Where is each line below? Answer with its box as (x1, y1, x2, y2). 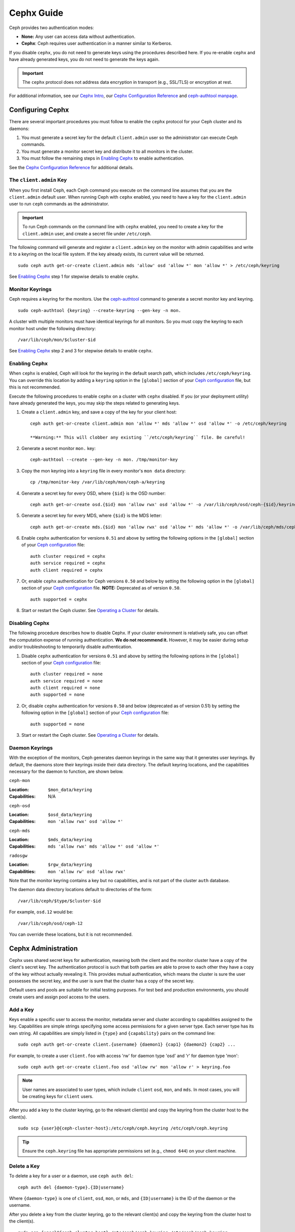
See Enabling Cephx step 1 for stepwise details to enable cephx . (9, 274, 140, 279)
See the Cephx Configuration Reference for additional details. (9, 164, 134, 170)
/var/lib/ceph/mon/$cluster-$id (18, 337, 96, 342)
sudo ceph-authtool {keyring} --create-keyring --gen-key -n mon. (18, 308, 181, 313)
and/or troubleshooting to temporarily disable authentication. (9, 644, 133, 650)
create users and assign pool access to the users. (9, 993, 110, 1000)
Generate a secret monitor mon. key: (21, 445, 96, 451)
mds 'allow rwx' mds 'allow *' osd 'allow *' (48, 844, 160, 850)
